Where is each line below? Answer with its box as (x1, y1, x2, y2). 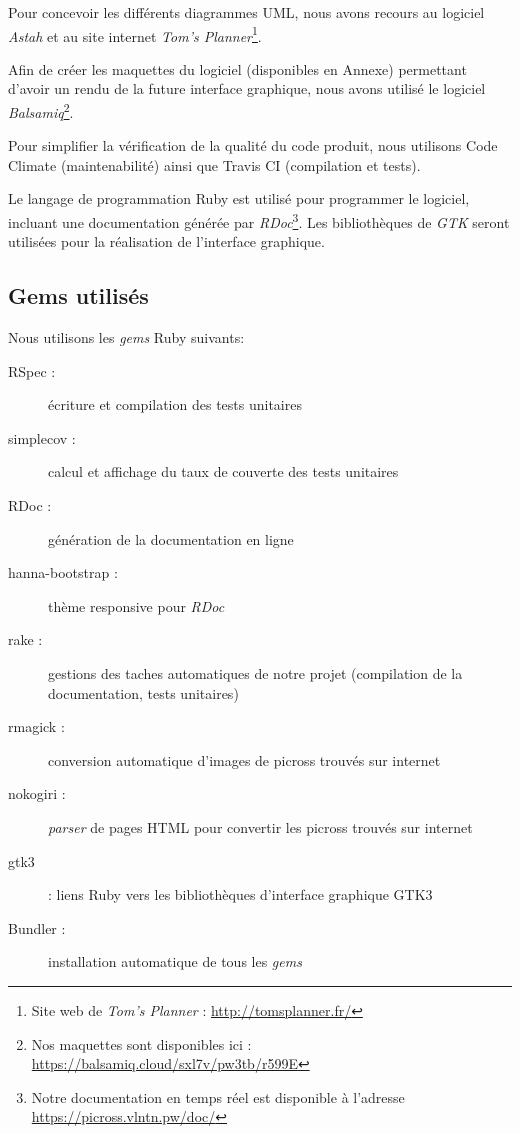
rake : (8, 629, 43, 650)
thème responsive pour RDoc (48, 595, 225, 616)
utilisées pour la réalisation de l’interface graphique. (8, 231, 325, 252)
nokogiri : (8, 783, 66, 804)
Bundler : (8, 917, 66, 938)
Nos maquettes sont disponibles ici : (31, 1033, 252, 1054)
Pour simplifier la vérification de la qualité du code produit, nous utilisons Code (8, 135, 498, 156)
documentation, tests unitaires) (48, 682, 239, 703)
